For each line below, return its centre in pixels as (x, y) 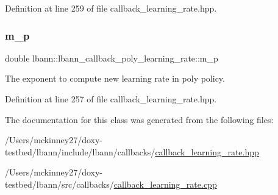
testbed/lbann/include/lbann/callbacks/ (80, 151)
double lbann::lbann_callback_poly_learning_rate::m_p (112, 58)
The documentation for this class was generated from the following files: (139, 119)
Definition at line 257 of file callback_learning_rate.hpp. (111, 99)
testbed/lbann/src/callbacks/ (59, 184)
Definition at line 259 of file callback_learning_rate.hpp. (111, 8)
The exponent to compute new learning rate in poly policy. (115, 78)
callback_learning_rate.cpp (165, 184)
